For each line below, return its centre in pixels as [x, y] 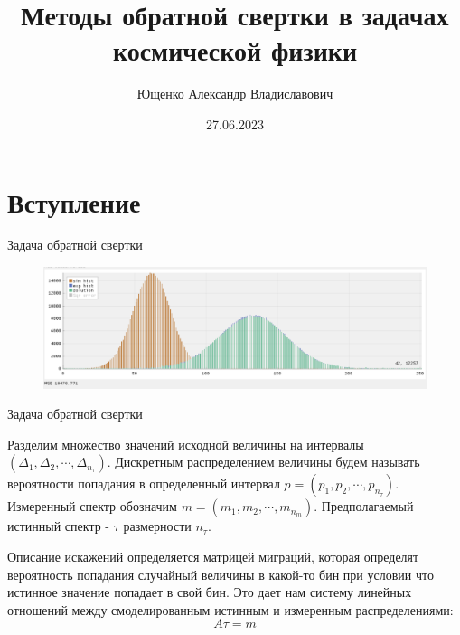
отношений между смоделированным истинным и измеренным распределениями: [230, 609]
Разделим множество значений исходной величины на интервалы [186, 444]
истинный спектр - [59, 526]
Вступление [74, 201]
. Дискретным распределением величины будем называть [263, 462]
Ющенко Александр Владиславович [235, 94]
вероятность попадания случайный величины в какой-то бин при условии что [221, 574]
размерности [157, 526]
